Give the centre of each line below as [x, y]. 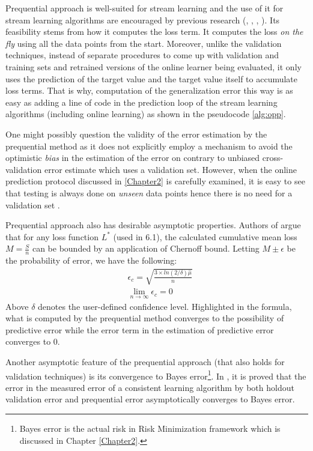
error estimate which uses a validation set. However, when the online [170, 169]
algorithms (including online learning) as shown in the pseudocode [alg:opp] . [146, 114]
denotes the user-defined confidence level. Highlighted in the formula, [165, 306]
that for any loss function [52, 236]
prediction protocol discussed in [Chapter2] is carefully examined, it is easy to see [155, 181]
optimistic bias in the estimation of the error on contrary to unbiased [133, 158]
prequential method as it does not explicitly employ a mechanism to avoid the [149, 146]
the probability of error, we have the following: [91, 260]
